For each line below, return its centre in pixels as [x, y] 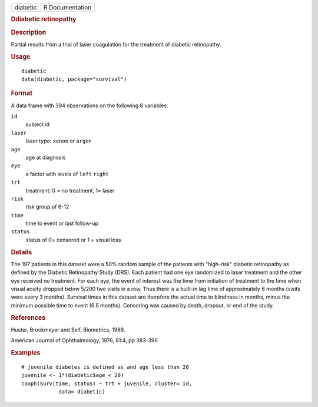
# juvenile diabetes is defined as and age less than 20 [105, 367]
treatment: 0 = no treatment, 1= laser [70, 190]
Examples [26, 353]
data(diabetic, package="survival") [74, 79]
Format [21, 93]
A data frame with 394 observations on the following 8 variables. [90, 105]
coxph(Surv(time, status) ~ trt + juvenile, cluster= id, [107, 383]
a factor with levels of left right [67, 174]
